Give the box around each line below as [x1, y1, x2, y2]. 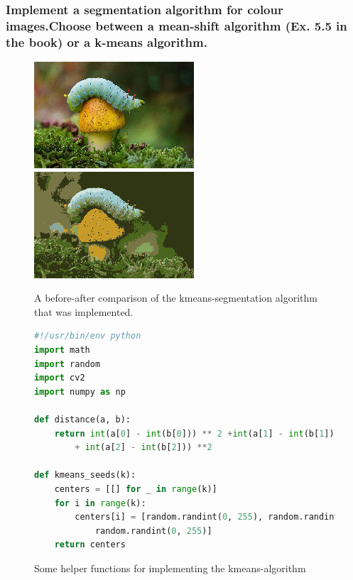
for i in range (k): [54, 498, 146, 508]
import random [34, 359, 101, 369]
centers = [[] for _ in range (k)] [54, 483, 217, 494]
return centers [54, 540, 126, 550]
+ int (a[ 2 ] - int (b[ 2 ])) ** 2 [75, 442, 212, 453]
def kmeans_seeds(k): [34, 470, 136, 481]
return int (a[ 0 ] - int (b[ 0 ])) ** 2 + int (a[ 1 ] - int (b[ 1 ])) [54, 428, 340, 439]
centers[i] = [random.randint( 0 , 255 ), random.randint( [75, 512, 344, 522]
